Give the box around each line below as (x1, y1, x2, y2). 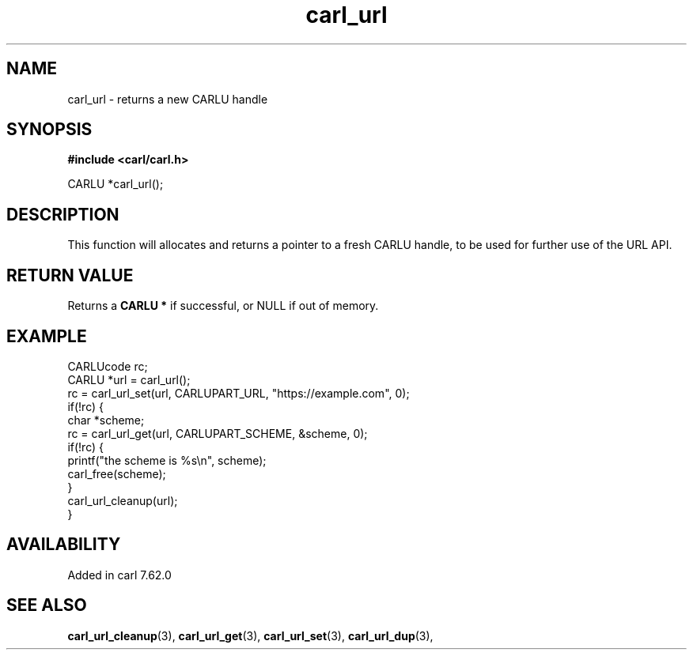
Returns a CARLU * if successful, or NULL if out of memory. (67, 299, 379, 313)
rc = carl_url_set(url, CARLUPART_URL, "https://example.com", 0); (67, 386, 410, 400)
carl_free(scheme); (67, 466, 166, 481)
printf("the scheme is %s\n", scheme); (67, 453, 267, 467)
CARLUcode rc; (67, 359, 148, 373)
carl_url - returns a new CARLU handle (67, 92, 268, 106)
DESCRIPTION (6, 204, 119, 224)
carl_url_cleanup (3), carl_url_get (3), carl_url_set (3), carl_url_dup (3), (67, 628, 434, 643)
